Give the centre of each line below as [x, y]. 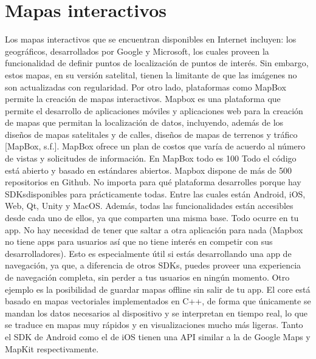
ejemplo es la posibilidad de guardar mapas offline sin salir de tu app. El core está [158, 289]
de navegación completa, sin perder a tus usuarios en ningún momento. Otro [147, 277]
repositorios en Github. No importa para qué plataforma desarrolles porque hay [153, 182]
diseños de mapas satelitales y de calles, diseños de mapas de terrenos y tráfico [151, 134]
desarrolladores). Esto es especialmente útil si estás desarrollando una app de [148, 253]
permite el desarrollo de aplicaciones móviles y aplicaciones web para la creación [154, 110]
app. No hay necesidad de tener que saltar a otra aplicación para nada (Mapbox [154, 229]
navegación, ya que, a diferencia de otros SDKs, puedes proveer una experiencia [153, 265]
